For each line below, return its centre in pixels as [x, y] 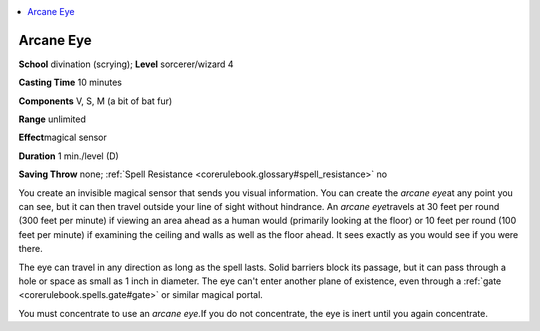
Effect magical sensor [62, 137]
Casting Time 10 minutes [70, 82]
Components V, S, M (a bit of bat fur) [95, 101]
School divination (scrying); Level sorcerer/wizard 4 [126, 64]
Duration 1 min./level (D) [68, 156]
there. [31, 249]
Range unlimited [52, 119]
